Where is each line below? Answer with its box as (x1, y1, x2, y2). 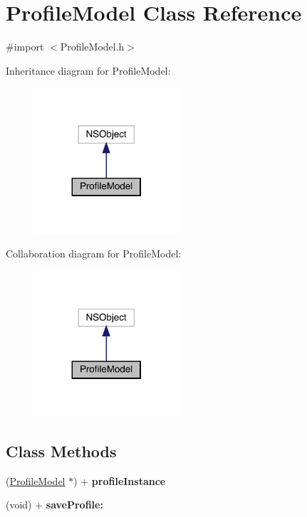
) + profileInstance (73, 473, 166, 488)
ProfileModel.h (60, 39, 125, 54)
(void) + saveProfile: (6, 497, 103, 512)
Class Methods (6, 439, 117, 462)
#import (6, 39, 44, 54)
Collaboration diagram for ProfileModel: (6, 246, 182, 261)
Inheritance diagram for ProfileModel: (6, 63, 171, 78)
